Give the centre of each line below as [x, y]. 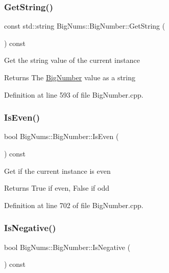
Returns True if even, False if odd [57, 188]
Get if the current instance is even [57, 170]
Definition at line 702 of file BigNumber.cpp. [74, 205]
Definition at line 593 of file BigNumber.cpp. [74, 94]
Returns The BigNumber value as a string [70, 77]
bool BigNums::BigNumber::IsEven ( [62, 136]
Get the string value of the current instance [72, 60]
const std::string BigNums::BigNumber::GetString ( [85, 26]
